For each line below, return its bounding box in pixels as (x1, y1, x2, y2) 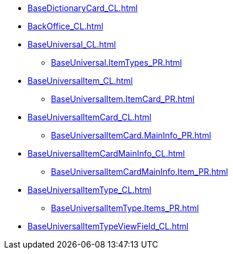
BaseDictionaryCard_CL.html (28, 3, 138, 13)
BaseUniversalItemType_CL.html (28, 185, 152, 195)
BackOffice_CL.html (28, 21, 104, 31)
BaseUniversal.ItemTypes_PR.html (51, 57, 182, 67)
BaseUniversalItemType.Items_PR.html (51, 203, 199, 213)
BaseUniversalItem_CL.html (28, 76, 133, 86)
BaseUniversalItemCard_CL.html (28, 112, 152, 122)
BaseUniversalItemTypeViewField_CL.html (28, 221, 189, 231)
